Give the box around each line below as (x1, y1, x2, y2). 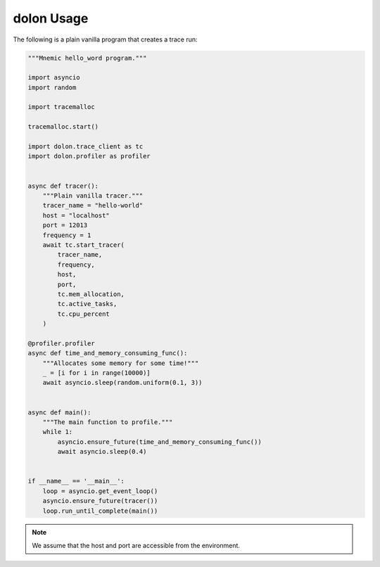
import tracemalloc (27, 103, 95, 111)
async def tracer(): (27, 181, 99, 190)
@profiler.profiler (27, 339, 95, 348)
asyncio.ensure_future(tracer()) (42, 497, 158, 505)
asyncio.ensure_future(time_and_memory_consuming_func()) (57, 438, 262, 446)
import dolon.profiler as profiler (27, 152, 151, 160)
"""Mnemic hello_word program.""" (27, 53, 147, 62)
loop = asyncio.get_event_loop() (42, 487, 158, 495)
